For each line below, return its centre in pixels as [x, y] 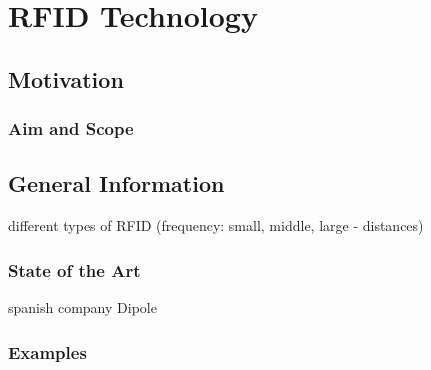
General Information [116, 183]
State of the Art [74, 269]
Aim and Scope [71, 128]
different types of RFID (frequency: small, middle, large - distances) [216, 225]
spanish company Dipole [82, 307]
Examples [47, 351]
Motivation [66, 78]
